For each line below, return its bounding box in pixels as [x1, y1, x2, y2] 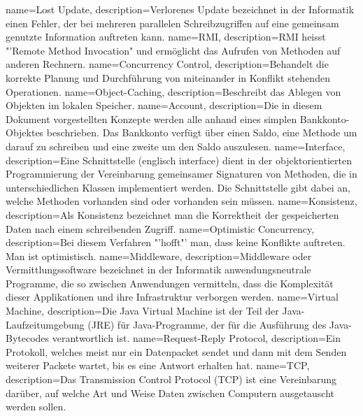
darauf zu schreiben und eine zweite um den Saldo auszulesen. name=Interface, [6, 138, 346, 153]
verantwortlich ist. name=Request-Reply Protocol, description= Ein [52, 331, 341, 345]
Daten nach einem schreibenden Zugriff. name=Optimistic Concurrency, [6, 221, 315, 236]
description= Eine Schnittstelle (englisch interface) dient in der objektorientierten [6, 152, 352, 167]
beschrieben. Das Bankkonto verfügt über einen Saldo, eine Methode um [46, 125, 357, 140]
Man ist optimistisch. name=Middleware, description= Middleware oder [6, 248, 312, 263]
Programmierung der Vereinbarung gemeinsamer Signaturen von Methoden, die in [6, 166, 357, 181]
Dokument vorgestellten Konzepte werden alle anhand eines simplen [6, 111, 297, 126]
